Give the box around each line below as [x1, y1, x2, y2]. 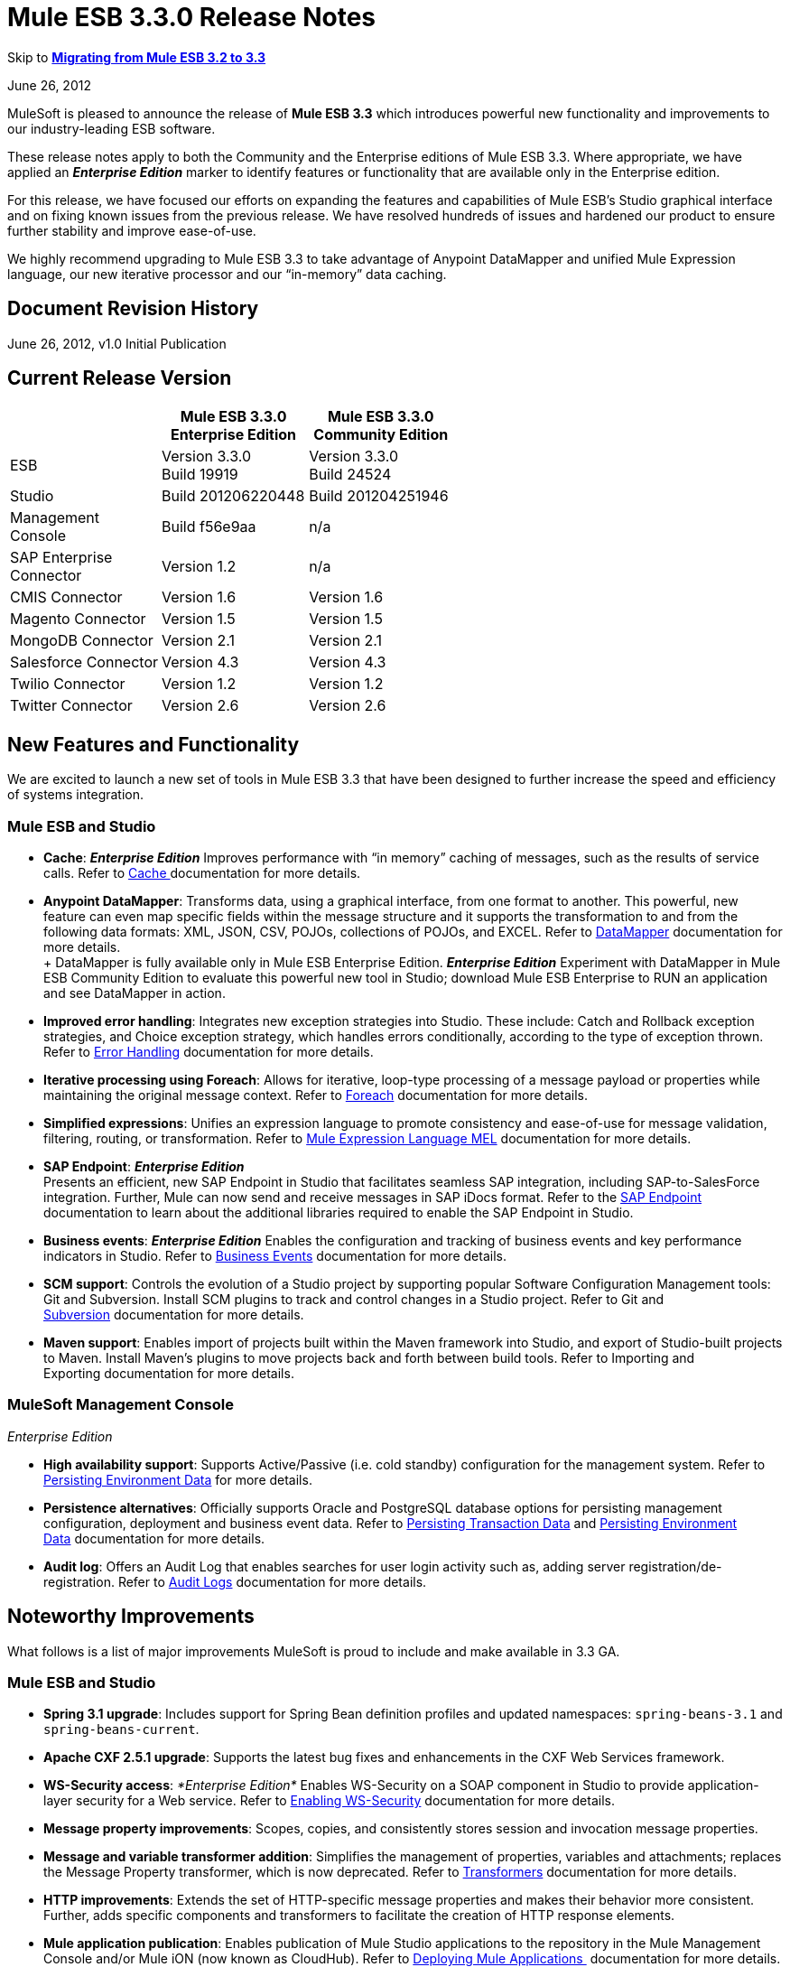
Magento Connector [10, 610, 146, 629]
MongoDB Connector [10, 631, 153, 650]
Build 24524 [309, 465, 392, 484]
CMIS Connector [10, 588, 123, 607]
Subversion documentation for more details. [43, 1307, 304, 1323]
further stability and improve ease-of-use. [7, 222, 256, 238]
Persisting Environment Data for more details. [43, 1471, 312, 1487]
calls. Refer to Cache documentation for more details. [43, 865, 361, 881]
